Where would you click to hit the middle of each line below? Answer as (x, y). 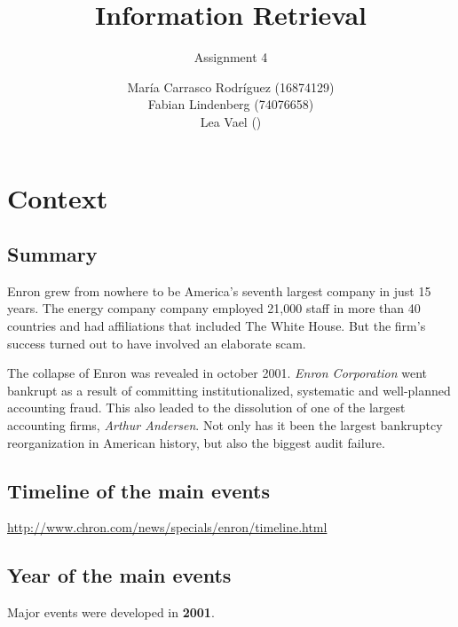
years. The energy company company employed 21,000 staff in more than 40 (214, 308)
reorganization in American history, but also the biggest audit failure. (196, 442)
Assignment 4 (231, 57)
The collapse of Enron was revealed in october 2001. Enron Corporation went (217, 373)
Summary (52, 254)
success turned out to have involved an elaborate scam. (157, 343)
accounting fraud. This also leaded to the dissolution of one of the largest (206, 408)
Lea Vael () (231, 121)
